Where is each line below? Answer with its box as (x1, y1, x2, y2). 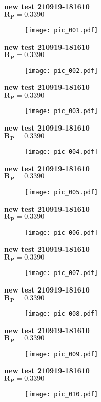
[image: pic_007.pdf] (25, 269, 98, 277)
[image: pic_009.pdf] (25, 350, 98, 358)
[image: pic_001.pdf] (25, 27, 98, 34)
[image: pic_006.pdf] (25, 229, 98, 236)
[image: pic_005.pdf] (25, 188, 98, 196)
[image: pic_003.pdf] (25, 107, 98, 115)
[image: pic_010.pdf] (25, 391, 98, 398)
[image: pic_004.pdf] (25, 148, 98, 156)
